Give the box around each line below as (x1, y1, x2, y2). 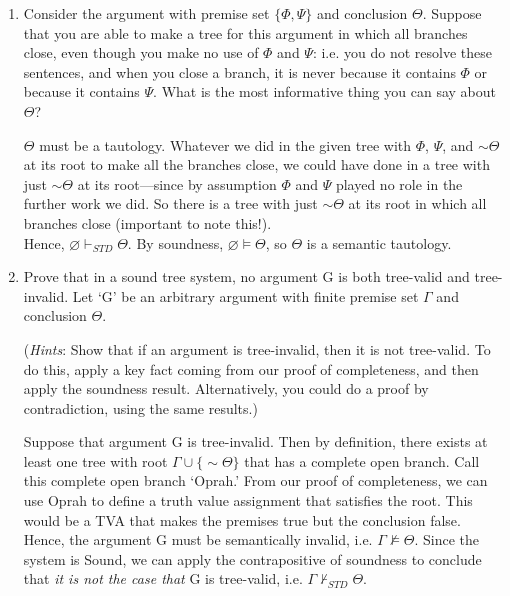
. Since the (414, 529, 480, 550)
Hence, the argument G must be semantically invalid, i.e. (23, 529, 373, 550)
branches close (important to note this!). (23, 212, 272, 233)
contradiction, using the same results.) (23, 397, 258, 418)
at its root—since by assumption (77, 173, 277, 194)
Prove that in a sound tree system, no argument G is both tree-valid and (23, 266, 470, 287)
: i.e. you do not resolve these (312, 42, 492, 63)
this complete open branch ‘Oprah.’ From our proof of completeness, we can (23, 470, 488, 491)
